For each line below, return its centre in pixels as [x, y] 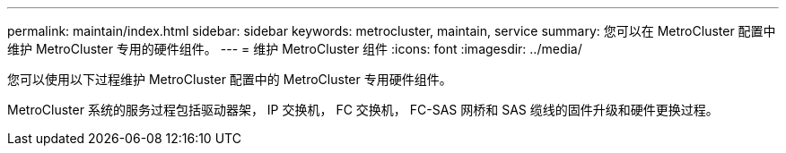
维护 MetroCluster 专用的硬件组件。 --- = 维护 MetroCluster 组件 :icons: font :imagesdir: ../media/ [295, 49]
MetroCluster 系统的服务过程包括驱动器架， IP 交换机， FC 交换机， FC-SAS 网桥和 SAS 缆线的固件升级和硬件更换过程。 [363, 110]
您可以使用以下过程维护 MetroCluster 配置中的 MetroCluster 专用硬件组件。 [230, 79]
